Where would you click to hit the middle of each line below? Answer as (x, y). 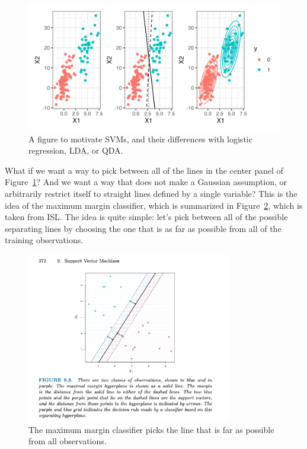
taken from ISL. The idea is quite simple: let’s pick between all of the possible (146, 217)
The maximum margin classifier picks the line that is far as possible (151, 429)
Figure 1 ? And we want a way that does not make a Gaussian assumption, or (146, 182)
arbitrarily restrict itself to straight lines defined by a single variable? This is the (151, 193)
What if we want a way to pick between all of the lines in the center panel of (144, 170)
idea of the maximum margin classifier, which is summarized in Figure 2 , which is (154, 205)
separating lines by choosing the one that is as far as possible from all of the (143, 228)
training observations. (44, 240)
